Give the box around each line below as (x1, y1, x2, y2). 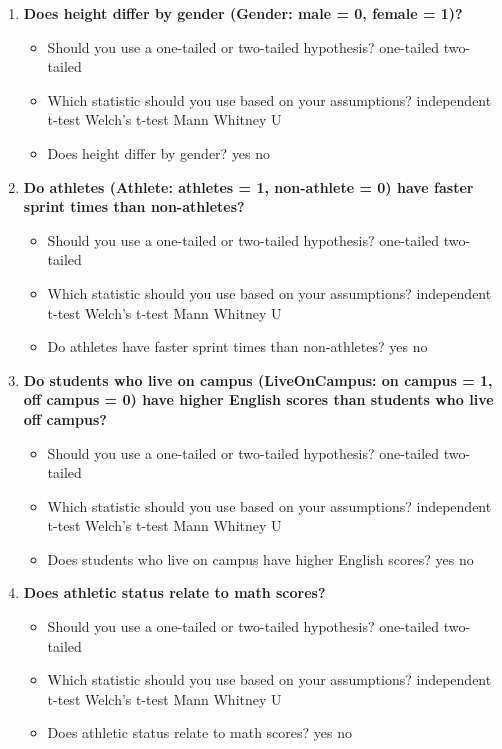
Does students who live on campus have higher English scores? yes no (47, 548, 474, 569)
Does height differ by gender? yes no (47, 142, 271, 163)
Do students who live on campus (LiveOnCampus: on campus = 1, (23, 369, 493, 390)
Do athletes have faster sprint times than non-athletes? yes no (47, 336, 428, 357)
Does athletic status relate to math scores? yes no (47, 722, 352, 743)
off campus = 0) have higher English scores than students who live (23, 389, 494, 410)
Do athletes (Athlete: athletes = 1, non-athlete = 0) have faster (23, 176, 474, 197)
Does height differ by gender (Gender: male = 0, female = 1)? (23, 3, 463, 23)
